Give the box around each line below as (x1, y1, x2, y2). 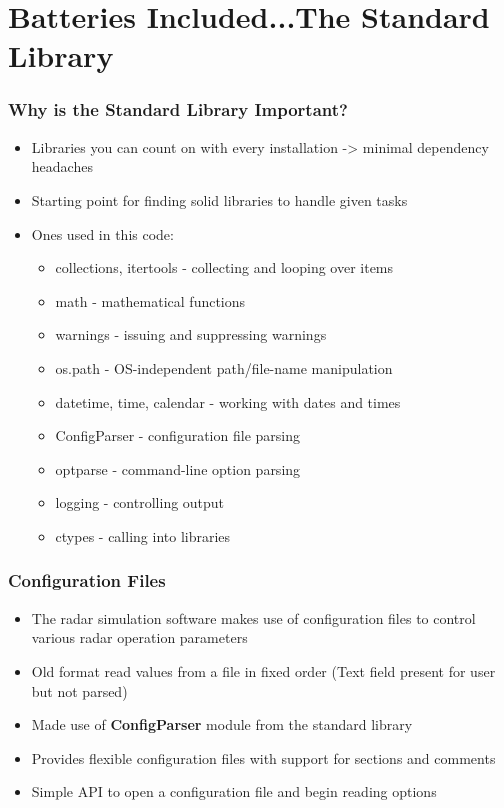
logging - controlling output (55, 492, 225, 513)
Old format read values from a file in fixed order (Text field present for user (31, 660, 496, 681)
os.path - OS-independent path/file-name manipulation (55, 357, 393, 378)
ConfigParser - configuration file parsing (55, 425, 300, 446)
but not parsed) (31, 680, 128, 701)
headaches (31, 156, 93, 177)
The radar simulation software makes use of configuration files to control (31, 607, 476, 628)
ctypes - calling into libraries (55, 525, 231, 546)
